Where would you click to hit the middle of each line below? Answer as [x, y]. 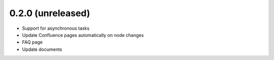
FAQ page [32, 42]
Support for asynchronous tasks [56, 28]
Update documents [42, 49]
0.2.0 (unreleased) [50, 13]
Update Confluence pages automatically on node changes [83, 35]
